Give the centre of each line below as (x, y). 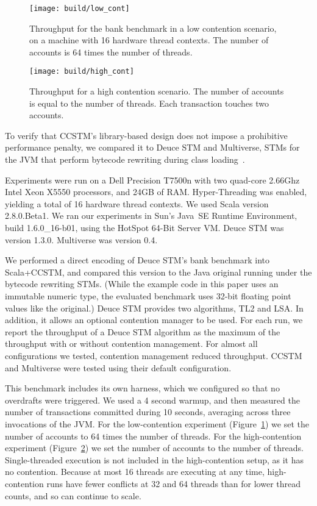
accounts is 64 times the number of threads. (111, 52)
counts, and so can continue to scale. (73, 495)
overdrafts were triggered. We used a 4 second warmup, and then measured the (152, 400)
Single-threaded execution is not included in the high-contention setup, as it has (154, 459)
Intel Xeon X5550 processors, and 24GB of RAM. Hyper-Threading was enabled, (156, 192)
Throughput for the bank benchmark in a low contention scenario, (153, 28)
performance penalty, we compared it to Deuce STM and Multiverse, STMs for (152, 147)
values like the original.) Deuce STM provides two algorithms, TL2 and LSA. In (154, 308)
